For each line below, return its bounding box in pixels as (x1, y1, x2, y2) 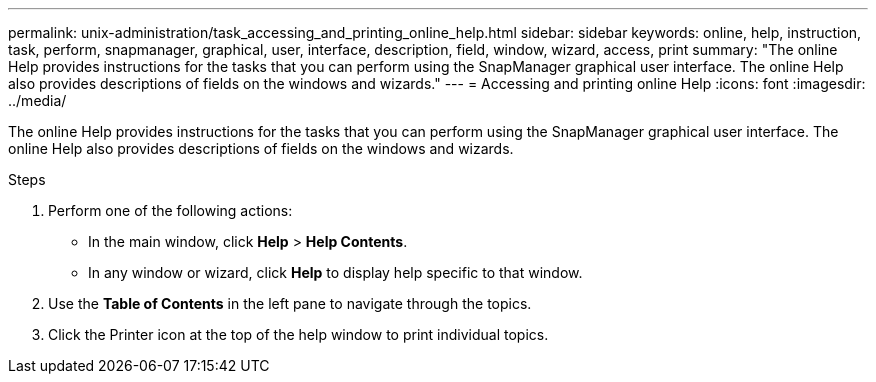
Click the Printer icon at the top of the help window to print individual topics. (48, 326, 549, 343)
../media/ (8, 92, 67, 109)
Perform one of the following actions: (48, 202, 293, 219)
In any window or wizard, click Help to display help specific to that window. (88, 264, 583, 281)
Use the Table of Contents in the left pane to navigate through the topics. (48, 295, 532, 312)
